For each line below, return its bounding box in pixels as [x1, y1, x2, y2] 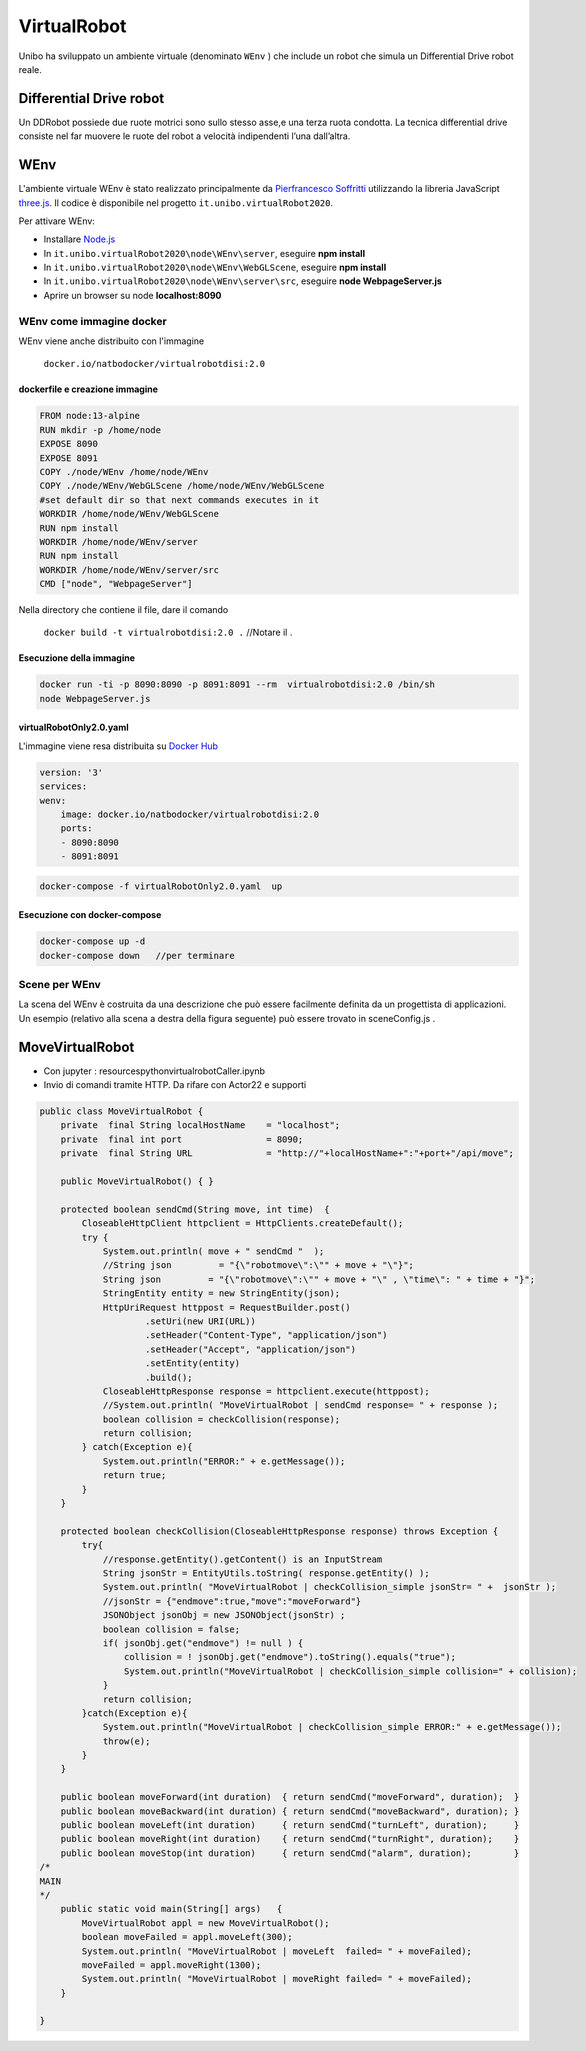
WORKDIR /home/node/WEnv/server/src [39, 564, 220, 575]
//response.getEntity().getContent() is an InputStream [102, 1553, 383, 1565]
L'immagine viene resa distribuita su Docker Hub [18, 740, 219, 752]
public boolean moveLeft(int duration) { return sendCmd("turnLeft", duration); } [60, 1820, 520, 1831]
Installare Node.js [43, 233, 116, 245]
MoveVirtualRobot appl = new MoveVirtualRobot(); [81, 1917, 330, 1929]
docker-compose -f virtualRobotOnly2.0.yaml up [39, 880, 283, 892]
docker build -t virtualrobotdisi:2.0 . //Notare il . [43, 626, 293, 639]
